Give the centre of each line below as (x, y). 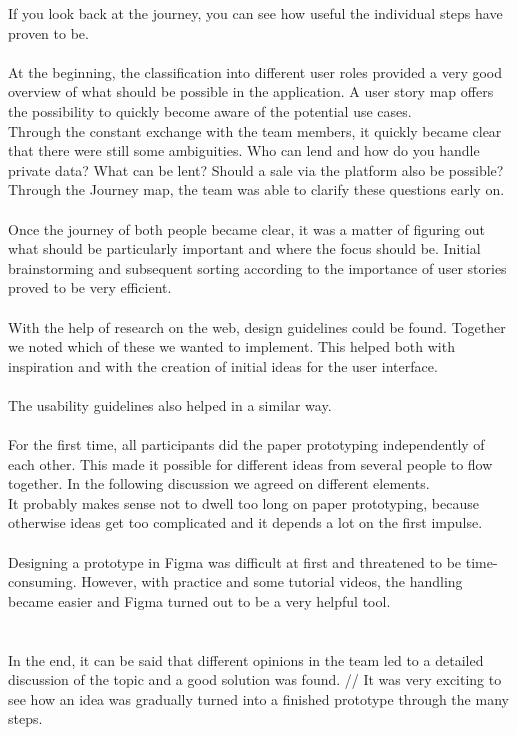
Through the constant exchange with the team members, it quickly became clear (255, 130)
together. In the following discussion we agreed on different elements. (219, 483)
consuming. (42, 581)
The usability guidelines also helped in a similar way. (170, 404)
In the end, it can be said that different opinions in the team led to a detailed (246, 659)
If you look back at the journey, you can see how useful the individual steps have (255, 13)
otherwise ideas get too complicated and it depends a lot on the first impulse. (245, 522)
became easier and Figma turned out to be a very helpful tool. (199, 600)
